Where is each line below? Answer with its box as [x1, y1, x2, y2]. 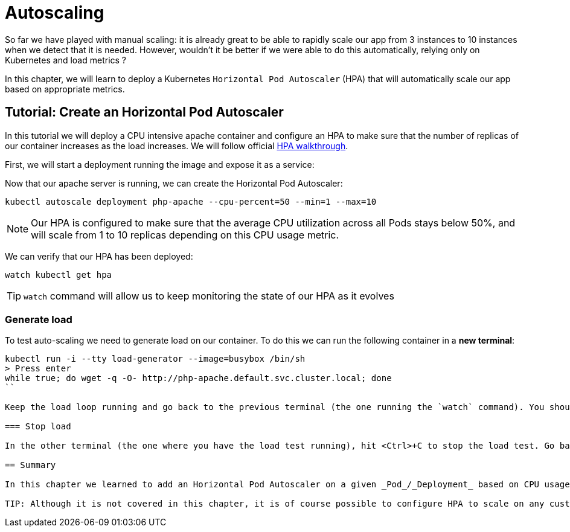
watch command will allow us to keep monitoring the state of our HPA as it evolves [24, 289, 394, 302]
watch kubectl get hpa [5, 269, 112, 280]
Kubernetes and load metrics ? [5, 54, 127, 65]
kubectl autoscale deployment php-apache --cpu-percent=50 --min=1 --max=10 [5, 196, 377, 207]
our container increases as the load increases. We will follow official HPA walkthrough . [5, 140, 348, 151]
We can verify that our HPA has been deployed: [5, 251, 193, 261]
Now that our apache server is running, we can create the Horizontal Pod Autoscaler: [5, 178, 343, 188]
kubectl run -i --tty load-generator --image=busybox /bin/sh [5, 354, 306, 364]
